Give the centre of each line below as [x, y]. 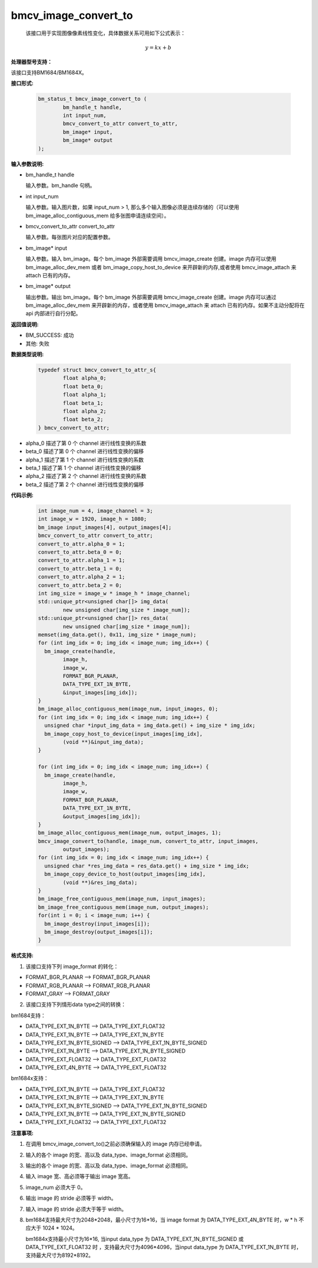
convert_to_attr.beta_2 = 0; [80, 585]
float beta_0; [83, 386]
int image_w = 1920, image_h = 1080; [92, 519]
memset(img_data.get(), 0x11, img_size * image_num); [117, 635]
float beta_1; [83, 403]
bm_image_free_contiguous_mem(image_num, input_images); [122, 899]
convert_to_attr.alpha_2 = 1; [82, 577]
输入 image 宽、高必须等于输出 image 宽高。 [79, 1177]
